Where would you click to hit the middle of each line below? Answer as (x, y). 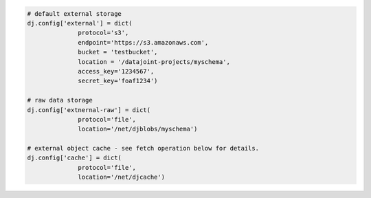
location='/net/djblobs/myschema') (138, 129)
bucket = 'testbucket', (118, 52)
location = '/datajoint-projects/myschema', (154, 62)
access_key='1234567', (116, 71)
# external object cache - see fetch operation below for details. (143, 148)
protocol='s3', (103, 33)
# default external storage (74, 13)
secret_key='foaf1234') (118, 81)
